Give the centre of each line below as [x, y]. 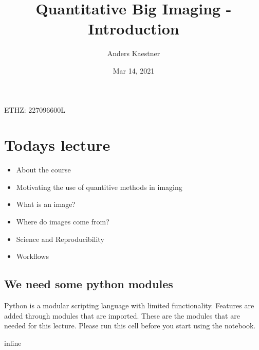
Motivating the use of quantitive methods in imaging [99, 187]
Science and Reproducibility [60, 239]
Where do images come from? [63, 221]
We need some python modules [89, 284]
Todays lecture [57, 145]
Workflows [32, 256]
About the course [43, 170]
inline [13, 343]
